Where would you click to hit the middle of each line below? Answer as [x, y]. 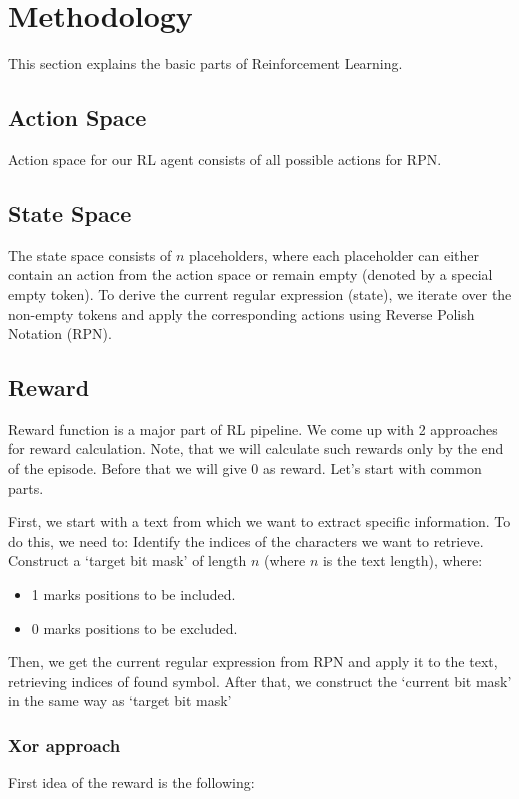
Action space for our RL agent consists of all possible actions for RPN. [225, 158]
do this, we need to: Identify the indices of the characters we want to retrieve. [246, 540]
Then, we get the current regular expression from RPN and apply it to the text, [253, 661]
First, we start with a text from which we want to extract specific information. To [259, 521]
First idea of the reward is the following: [131, 782]
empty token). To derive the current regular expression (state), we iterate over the [260, 293]
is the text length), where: [402, 560]
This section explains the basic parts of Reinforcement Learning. [205, 63]
